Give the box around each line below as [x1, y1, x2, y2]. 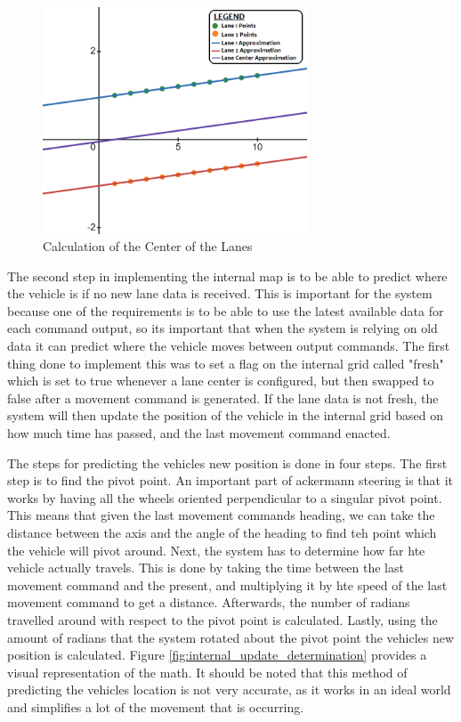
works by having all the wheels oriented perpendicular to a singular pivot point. [7, 488, 442, 507]
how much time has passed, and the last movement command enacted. [7, 424, 391, 442]
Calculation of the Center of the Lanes [43, 237, 253, 256]
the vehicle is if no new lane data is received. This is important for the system [7, 284, 433, 303]
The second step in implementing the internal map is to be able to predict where [7, 266, 448, 285]
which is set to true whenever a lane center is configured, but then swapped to [7, 371, 434, 390]
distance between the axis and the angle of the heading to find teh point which [7, 523, 437, 541]
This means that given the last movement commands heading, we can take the [7, 506, 435, 524]
